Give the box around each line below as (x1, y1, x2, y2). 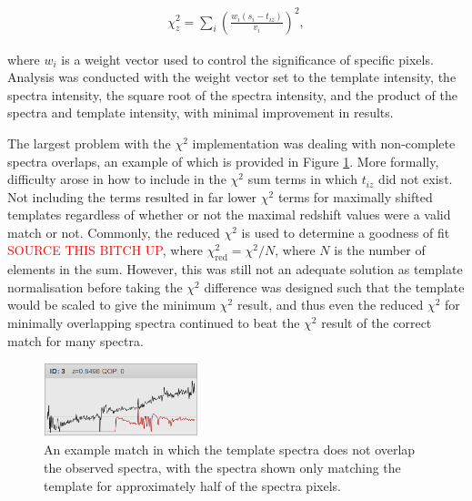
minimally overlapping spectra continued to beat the (7, 313, 300, 332)
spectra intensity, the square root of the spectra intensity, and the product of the (7, 85, 457, 104)
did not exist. (378, 169, 453, 189)
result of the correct (321, 313, 432, 332)
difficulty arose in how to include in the (7, 169, 226, 189)
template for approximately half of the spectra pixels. (44, 475, 341, 495)
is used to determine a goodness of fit (241, 222, 450, 241)
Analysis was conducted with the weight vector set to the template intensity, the (7, 67, 457, 87)
